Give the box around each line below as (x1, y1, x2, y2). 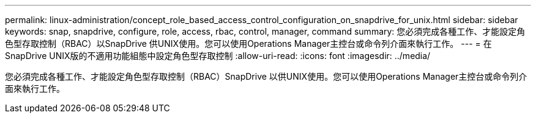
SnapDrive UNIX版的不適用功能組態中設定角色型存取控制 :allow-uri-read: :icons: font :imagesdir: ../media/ (5, 50, 431, 61)
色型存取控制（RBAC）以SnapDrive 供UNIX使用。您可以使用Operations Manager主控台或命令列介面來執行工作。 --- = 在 (5, 38, 492, 49)
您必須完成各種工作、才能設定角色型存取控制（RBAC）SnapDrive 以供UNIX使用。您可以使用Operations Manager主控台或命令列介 (5, 71, 527, 82)
